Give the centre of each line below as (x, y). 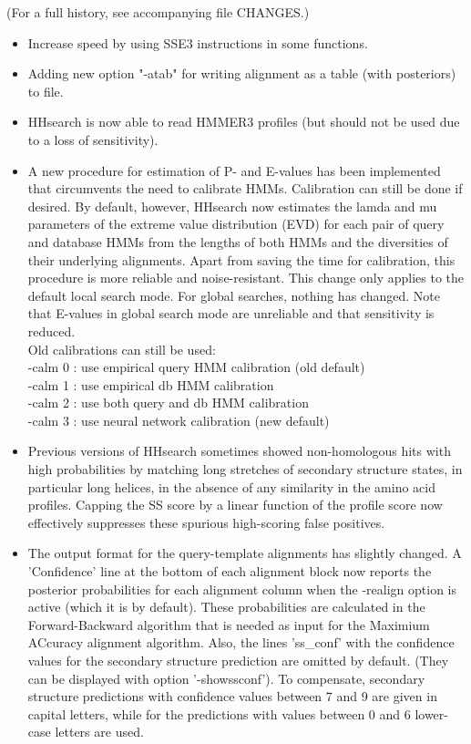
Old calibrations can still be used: (122, 349)
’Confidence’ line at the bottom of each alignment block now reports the (230, 571)
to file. (46, 91)
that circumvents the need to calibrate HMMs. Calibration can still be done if (245, 188)
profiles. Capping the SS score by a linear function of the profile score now (235, 505)
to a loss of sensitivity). (93, 139)
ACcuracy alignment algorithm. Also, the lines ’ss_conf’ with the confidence (241, 642)
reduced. (51, 331)
